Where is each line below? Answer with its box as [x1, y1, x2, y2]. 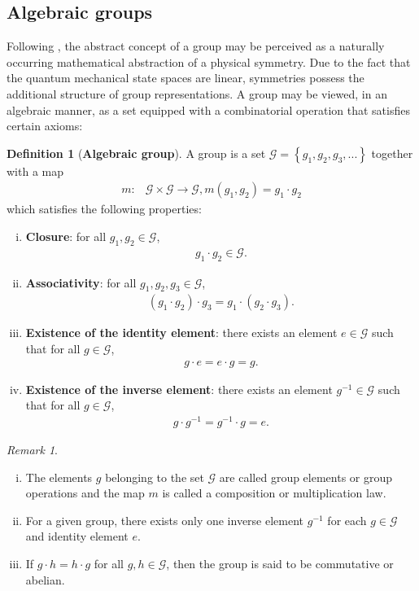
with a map [7, 162, 63, 179]
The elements [25, 468, 93, 485]
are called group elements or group [219, 468, 393, 485]
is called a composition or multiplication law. [162, 484, 386, 501]
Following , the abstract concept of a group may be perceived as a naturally [7, 37, 385, 55]
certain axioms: [7, 117, 83, 134]
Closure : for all [25, 227, 107, 244]
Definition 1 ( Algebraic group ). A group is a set [7, 144, 266, 161]
